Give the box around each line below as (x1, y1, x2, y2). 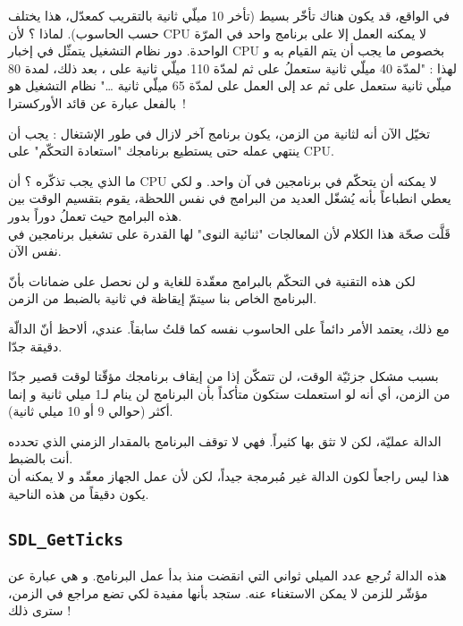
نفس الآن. (8, 241, 62, 260)
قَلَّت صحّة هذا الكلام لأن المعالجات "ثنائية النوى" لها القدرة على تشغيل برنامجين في (8, 224, 450, 242)
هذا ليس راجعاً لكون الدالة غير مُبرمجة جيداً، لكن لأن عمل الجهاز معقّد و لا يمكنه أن (8, 467, 450, 486)
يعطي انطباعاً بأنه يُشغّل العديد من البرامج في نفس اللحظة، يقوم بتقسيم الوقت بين (8, 189, 451, 207)
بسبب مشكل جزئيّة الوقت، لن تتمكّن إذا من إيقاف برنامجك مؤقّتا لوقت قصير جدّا (8, 367, 439, 385)
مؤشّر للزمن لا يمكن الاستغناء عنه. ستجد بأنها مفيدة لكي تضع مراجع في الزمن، (8, 583, 428, 602)
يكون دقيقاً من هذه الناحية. (8, 484, 149, 503)
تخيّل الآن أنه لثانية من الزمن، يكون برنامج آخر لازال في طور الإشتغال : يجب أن (8, 123, 431, 142)
